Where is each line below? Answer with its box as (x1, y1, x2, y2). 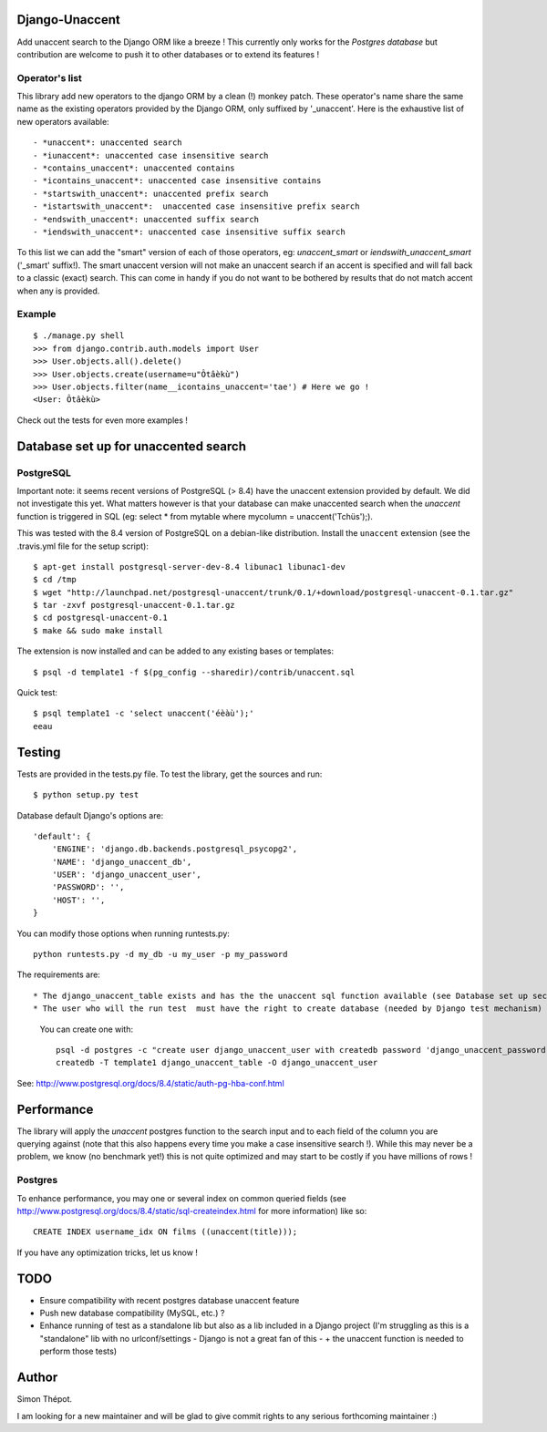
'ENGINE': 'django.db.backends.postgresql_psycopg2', (51, 844, 298, 854)
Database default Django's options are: (16, 809, 164, 820)
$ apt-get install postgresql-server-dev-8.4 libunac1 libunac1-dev (33, 561, 346, 572)
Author (16, 1370, 58, 1386)
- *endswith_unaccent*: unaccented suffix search (33, 214, 260, 224)
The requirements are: (16, 969, 100, 980)
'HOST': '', (51, 894, 106, 905)
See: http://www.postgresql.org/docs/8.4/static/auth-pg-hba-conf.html (16, 1077, 284, 1088)
